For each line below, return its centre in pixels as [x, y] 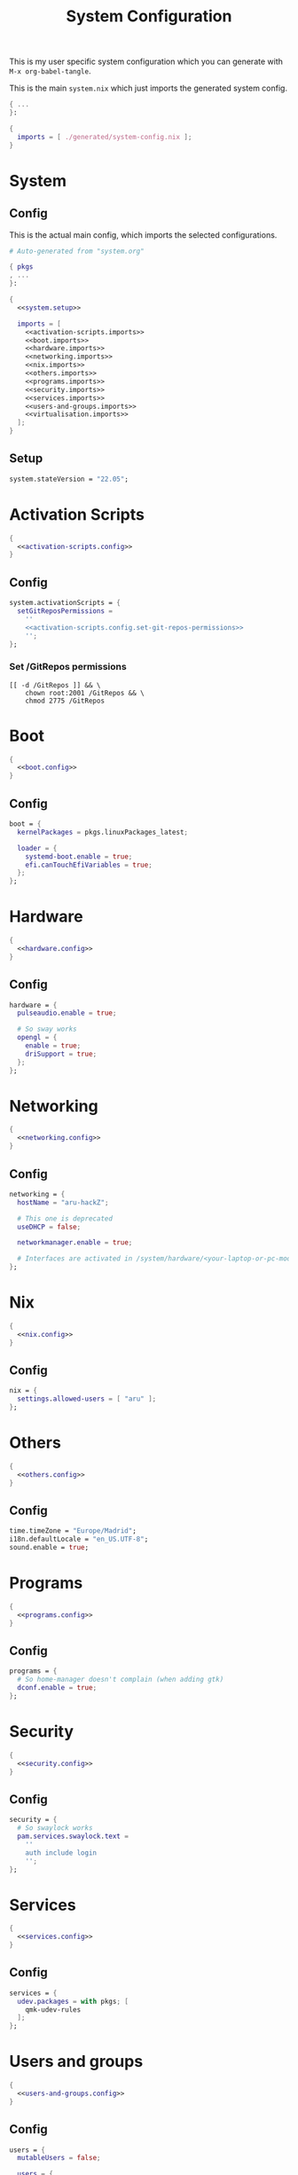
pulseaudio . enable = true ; [67, 1013]
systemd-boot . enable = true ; [79, 856]
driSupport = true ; [61, 1054]
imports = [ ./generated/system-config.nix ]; [105, 137]
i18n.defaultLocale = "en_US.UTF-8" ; [79, 1539]
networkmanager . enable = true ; [75, 1243]
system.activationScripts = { [65, 603]
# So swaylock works [55, 1828]
